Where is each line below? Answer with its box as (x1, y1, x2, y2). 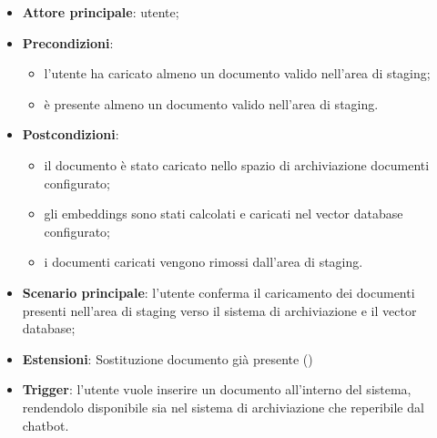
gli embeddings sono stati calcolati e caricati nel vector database (44, 204, 403, 223)
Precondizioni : (22, 33, 114, 52)
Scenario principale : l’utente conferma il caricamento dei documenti (22, 282, 415, 301)
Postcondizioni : (22, 125, 119, 144)
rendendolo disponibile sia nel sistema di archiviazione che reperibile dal (22, 397, 424, 416)
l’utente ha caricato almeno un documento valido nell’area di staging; (44, 64, 431, 83)
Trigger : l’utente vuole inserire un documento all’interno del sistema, (22, 380, 412, 399)
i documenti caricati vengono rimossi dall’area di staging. (44, 252, 363, 271)
